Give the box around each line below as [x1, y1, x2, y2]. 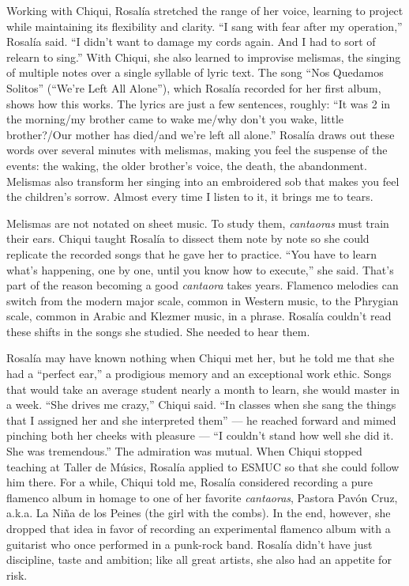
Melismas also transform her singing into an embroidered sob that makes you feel [6, 172, 400, 189]
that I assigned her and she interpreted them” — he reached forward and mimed [6, 411, 396, 428]
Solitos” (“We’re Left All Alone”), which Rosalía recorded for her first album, [6, 79, 381, 96]
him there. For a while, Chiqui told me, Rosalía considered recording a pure [6, 474, 373, 490]
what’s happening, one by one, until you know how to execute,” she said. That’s [6, 261, 394, 278]
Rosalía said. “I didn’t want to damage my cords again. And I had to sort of [6, 33, 376, 50]
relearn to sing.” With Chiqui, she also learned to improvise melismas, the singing [6, 48, 401, 65]
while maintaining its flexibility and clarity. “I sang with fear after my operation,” [6, 17, 403, 34]
